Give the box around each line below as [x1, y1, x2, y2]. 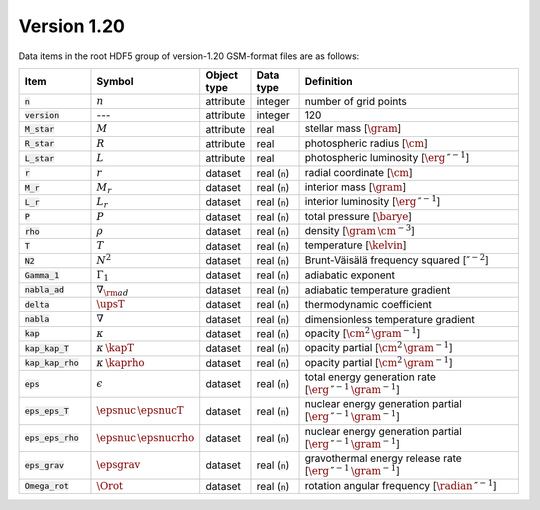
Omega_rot [24, 481, 70, 492]
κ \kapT [96, 341, 135, 355]
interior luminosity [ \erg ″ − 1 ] [304, 193, 441, 209]
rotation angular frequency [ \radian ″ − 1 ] [304, 477, 497, 492]
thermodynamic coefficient [304, 298, 432, 312]
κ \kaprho [96, 356, 145, 369]
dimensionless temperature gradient [304, 312, 475, 326]
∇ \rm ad [96, 283, 129, 298]
